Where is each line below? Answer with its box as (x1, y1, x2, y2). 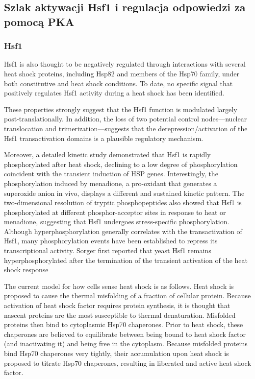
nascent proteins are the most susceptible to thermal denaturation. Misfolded (4, 309, 236, 320)
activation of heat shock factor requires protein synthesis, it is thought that (4, 300, 230, 310)
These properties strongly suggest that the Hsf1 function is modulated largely (4, 104, 237, 114)
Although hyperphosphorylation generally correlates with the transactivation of (4, 226, 242, 236)
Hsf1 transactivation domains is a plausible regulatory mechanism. (4, 133, 204, 143)
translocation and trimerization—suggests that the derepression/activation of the (4, 123, 248, 133)
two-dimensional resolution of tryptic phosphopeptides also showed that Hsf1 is (4, 197, 242, 208)
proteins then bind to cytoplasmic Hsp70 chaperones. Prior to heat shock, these (4, 319, 243, 330)
